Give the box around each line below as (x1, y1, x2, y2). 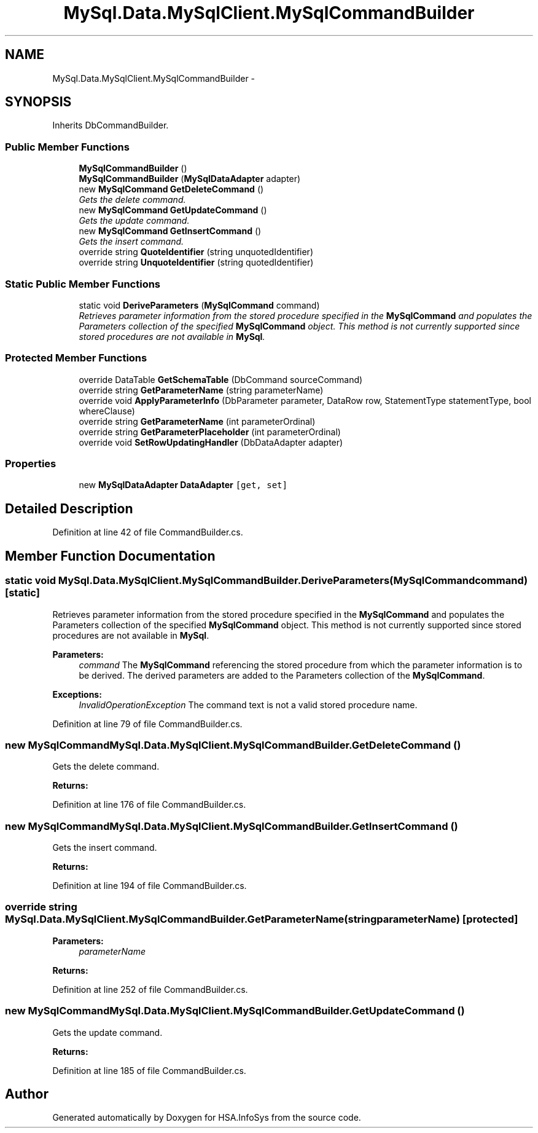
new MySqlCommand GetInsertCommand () (79, 226, 262, 237)
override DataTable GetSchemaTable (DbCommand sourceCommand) (79, 374, 363, 385)
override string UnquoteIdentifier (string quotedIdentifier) (79, 257, 314, 268)
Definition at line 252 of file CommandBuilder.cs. (52, 984, 248, 995)
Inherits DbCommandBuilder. (52, 120, 169, 131)
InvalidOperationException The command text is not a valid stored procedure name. (79, 699, 418, 710)
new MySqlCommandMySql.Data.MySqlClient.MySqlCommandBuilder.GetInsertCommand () (5, 819, 458, 832)
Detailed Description (5, 500, 133, 516)
